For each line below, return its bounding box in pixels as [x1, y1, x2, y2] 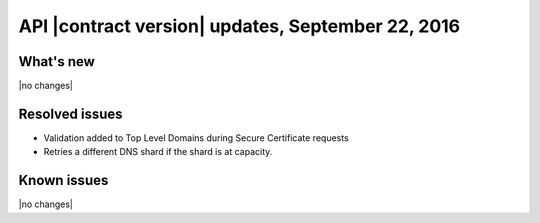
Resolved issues [18, 105, 124, 122]
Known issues [18, 172, 109, 189]
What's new [18, 53, 95, 70]
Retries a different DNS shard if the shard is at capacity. [43, 146, 273, 158]
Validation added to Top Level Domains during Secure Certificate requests [43, 131, 349, 144]
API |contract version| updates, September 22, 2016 [18, 15, 461, 37]
